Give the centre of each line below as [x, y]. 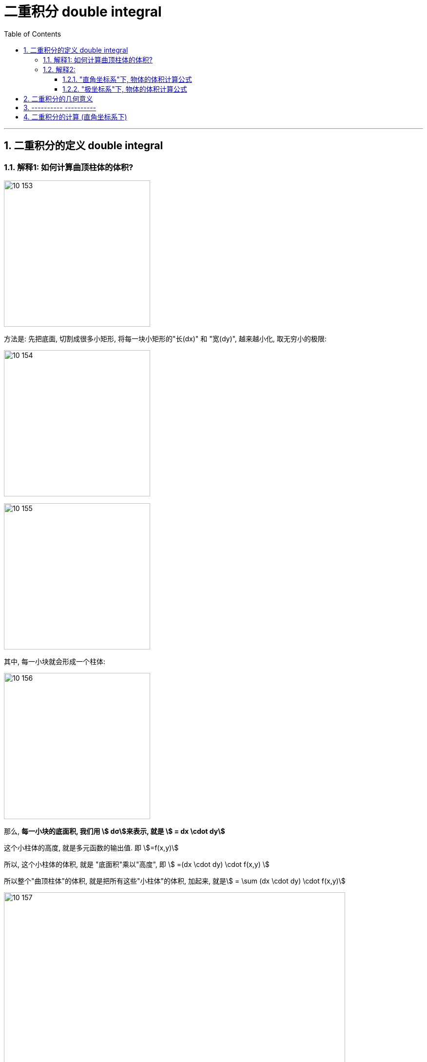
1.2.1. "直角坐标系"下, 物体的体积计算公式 [127, 79]
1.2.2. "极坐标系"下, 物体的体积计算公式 [125, 89]
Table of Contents [33, 34]
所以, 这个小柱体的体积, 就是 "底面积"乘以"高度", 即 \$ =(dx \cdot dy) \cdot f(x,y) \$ [137, 864]
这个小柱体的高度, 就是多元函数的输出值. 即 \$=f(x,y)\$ [91, 847]
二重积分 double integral [83, 12]
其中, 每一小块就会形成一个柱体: [55, 661]
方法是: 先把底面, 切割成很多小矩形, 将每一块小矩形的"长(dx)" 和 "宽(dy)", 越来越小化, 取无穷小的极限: [165, 338]
